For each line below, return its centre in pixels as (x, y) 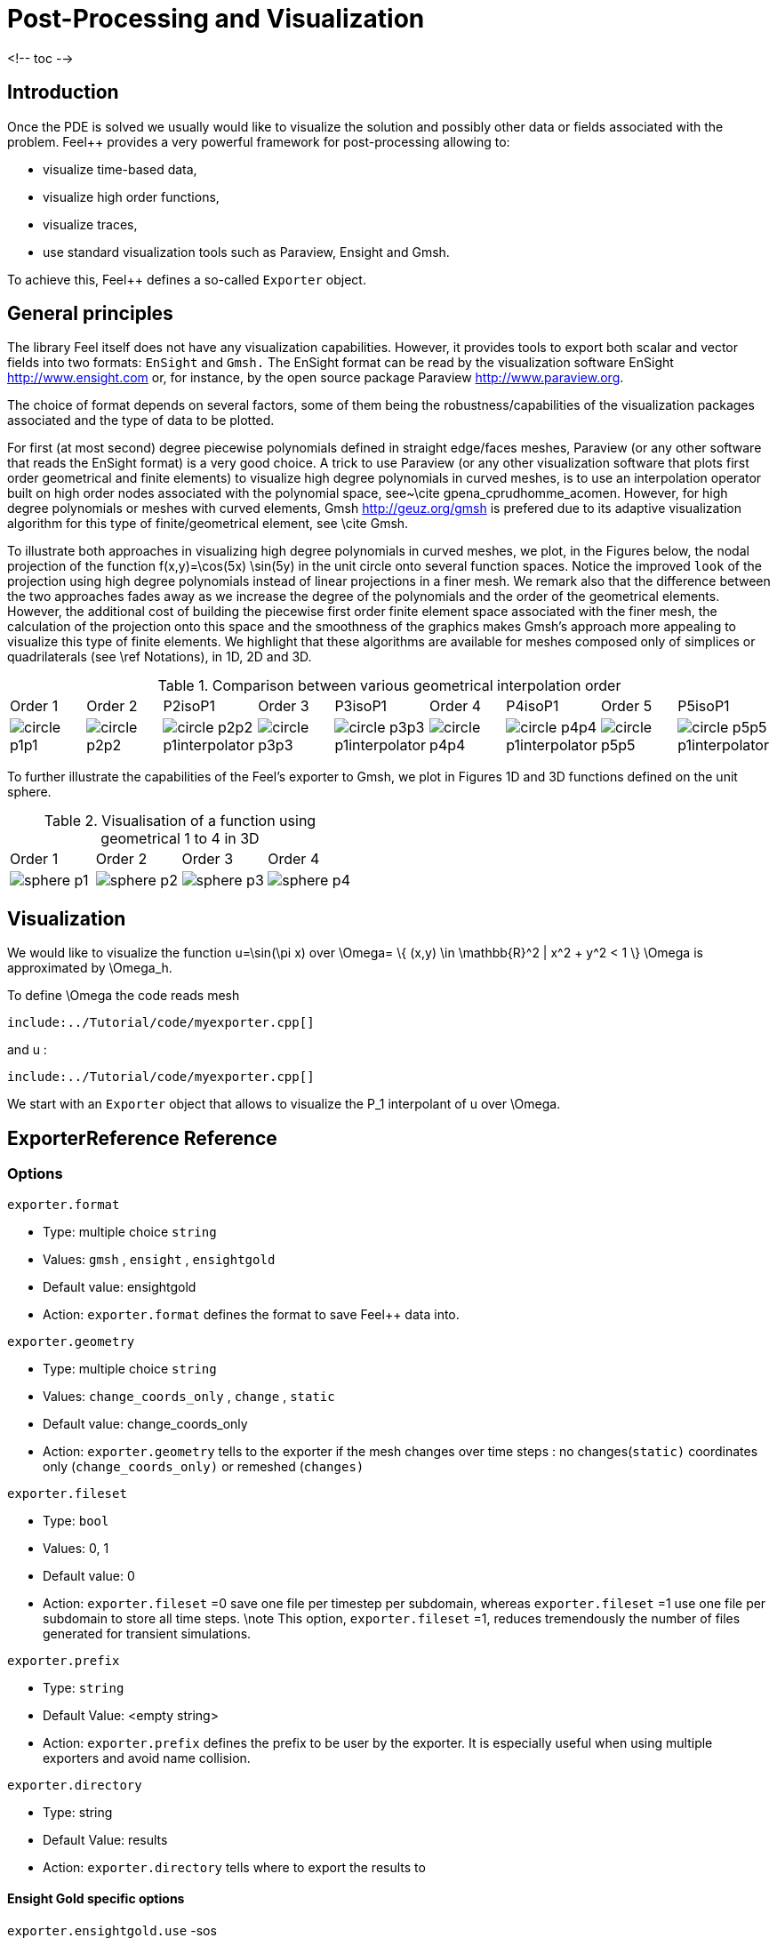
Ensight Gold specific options (96, 1899)
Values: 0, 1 (76, 1548)
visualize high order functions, (131, 196)
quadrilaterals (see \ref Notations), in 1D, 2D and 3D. (160, 657)
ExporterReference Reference (142, 1138)
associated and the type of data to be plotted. (141, 420)
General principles (90, 314)
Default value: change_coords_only (145, 1423)
